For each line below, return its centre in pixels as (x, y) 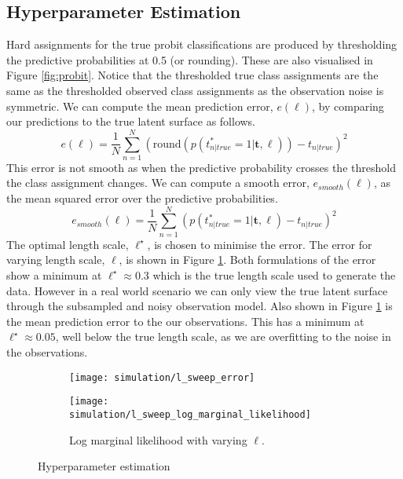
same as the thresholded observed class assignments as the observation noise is (195, 90)
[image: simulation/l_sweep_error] (162, 377)
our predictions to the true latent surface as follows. (131, 121)
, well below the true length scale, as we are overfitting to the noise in (223, 336)
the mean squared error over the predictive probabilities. (142, 198)
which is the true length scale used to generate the (274, 274)
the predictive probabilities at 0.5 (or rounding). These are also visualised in (190, 59)
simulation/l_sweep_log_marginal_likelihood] (190, 414)
